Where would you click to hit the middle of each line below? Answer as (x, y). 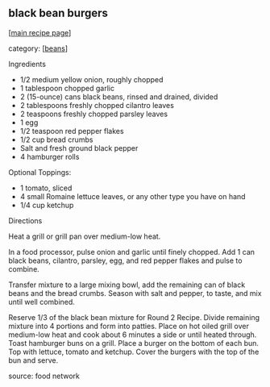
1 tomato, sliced (46, 188)
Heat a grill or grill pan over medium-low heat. (85, 236)
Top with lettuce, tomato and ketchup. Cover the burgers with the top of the (134, 352)
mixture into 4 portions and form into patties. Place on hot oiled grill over (129, 326)
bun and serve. (33, 360)
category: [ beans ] (38, 48)
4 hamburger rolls (50, 156)
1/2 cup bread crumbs (56, 139)
